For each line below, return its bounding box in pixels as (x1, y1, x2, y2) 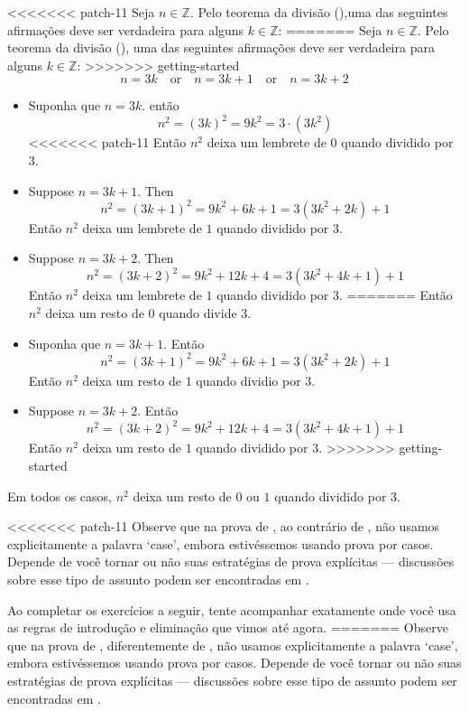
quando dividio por (196, 370, 301, 389)
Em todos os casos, (7, 486, 112, 505)
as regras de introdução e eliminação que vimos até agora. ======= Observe (7, 618, 448, 637)
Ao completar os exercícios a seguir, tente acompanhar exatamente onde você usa (7, 600, 456, 619)
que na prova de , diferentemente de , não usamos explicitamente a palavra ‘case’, (7, 635, 458, 654)
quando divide (159, 304, 237, 323)
